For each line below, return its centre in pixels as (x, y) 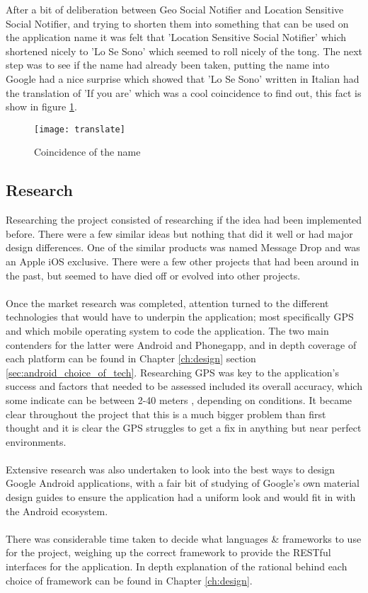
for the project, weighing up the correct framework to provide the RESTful (168, 552)
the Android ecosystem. (57, 511)
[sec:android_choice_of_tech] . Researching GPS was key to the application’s (173, 372)
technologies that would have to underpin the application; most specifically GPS (180, 317)
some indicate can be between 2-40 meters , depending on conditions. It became (179, 399)
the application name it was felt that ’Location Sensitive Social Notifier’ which (176, 37)
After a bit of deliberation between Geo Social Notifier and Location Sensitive (175, 9)
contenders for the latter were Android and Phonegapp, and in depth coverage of (181, 344)
